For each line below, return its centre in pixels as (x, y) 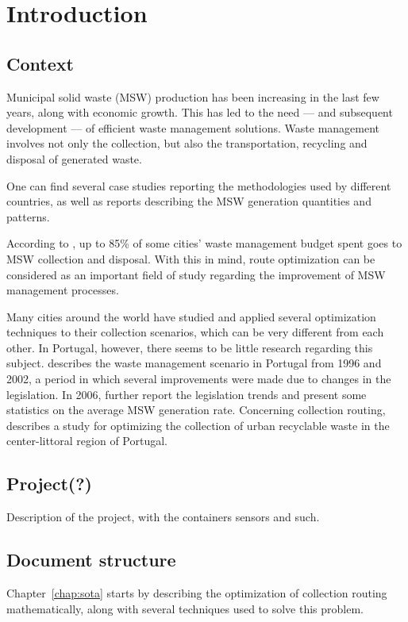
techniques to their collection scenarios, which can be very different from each (195, 332)
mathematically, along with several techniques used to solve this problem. (185, 608)
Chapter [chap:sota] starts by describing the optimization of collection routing (197, 593)
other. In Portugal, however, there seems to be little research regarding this (190, 347)
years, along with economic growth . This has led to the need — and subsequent (200, 112)
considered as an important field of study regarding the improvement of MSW (196, 274)
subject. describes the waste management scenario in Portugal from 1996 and (194, 363)
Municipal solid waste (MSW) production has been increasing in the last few (193, 96)
